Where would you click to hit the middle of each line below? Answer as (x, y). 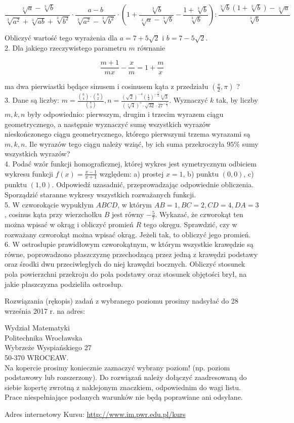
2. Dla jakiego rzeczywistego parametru (66, 47)
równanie (151, 47)
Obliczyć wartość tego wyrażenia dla (61, 38)
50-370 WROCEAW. (37, 357)
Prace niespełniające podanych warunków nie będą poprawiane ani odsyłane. (124, 397)
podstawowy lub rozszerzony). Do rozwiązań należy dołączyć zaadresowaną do (126, 377)
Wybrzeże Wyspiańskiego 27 (48, 347)
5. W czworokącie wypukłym (49, 204)
